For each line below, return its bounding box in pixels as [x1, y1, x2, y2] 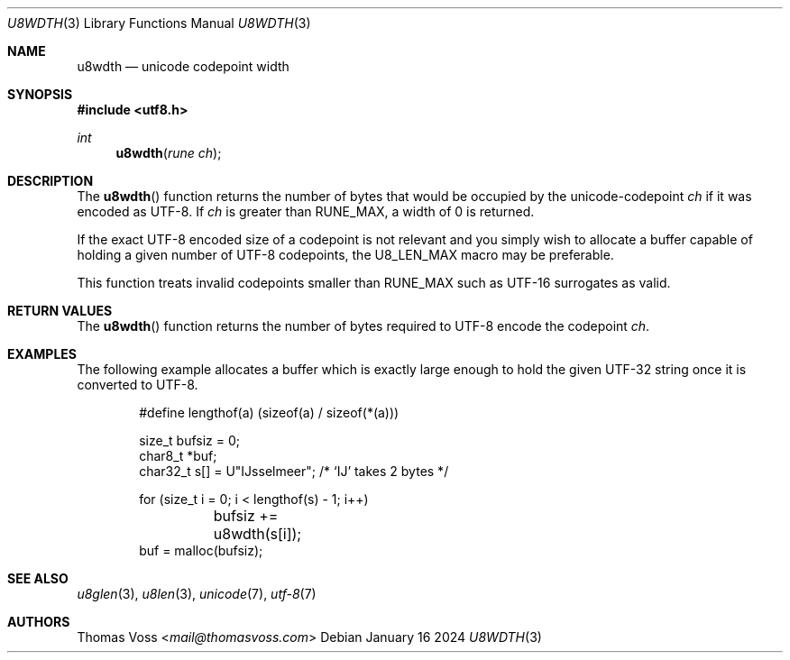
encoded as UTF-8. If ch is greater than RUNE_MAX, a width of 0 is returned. [77, 204, 535, 219]
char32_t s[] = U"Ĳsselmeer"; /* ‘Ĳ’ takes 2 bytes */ [139, 463, 449, 479]
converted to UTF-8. [77, 377, 198, 392]
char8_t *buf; [139, 448, 217, 463]
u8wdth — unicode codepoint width [77, 59, 289, 74]
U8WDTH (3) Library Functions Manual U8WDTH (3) [7, 15, 311, 31]
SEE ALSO [7, 571, 69, 586]
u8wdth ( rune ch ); [115, 145, 222, 160]
